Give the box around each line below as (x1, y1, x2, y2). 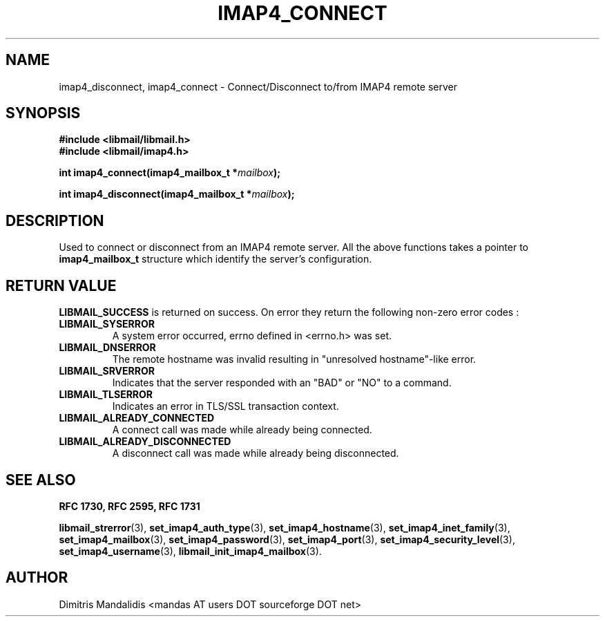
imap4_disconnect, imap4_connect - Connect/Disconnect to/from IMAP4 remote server (59, 80, 458, 93)
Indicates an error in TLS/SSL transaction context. (112, 400, 339, 413)
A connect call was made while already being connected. (112, 424, 372, 436)
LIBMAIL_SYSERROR (59, 318, 155, 330)
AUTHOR (6, 569, 68, 587)
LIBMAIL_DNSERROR (59, 341, 156, 354)
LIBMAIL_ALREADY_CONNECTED (59, 412, 215, 424)
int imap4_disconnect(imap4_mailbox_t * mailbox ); (59, 188, 295, 200)
